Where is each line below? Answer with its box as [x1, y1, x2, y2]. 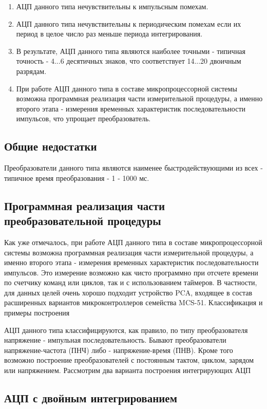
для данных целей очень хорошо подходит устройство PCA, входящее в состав [4, 287, 253, 298]
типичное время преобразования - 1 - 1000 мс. [4, 172, 149, 183]
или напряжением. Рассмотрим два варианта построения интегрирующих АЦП [4, 365, 251, 376]
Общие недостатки [4, 138, 97, 154]
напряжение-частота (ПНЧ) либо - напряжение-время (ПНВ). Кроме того [4, 344, 233, 355]
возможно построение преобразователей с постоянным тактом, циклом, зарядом [4, 355, 254, 365]
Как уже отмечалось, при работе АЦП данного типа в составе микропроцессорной [4, 236, 262, 247]
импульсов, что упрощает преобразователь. [16, 113, 151, 124]
